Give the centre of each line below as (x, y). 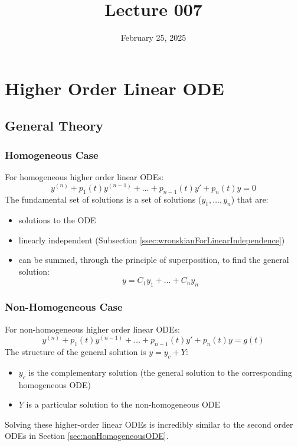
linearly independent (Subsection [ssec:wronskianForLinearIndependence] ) (152, 240)
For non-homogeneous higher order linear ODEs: (92, 329)
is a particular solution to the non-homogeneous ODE (123, 404)
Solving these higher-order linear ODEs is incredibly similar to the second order (149, 424)
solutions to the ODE (57, 220)
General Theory (54, 126)
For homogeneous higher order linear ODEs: (84, 176)
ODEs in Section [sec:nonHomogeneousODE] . (87, 436)
